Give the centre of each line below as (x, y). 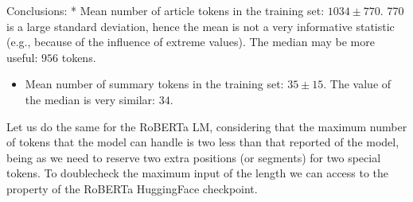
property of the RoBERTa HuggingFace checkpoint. (132, 188)
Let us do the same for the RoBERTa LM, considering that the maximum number (207, 126)
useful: (22, 57)
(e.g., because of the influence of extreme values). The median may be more (191, 42)
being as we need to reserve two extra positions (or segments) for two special (194, 157)
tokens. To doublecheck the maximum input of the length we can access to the (198, 173)
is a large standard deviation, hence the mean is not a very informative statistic (201, 26)
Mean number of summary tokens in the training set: (154, 84)
